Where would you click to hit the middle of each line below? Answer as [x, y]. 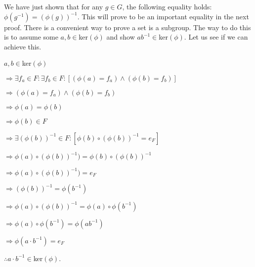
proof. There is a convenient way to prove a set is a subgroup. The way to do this [127, 27]
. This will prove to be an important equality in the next [163, 16]
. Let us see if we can [216, 37]
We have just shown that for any [54, 6]
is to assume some [31, 37]
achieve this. [23, 46]
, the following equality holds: [167, 6]
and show [121, 37]
